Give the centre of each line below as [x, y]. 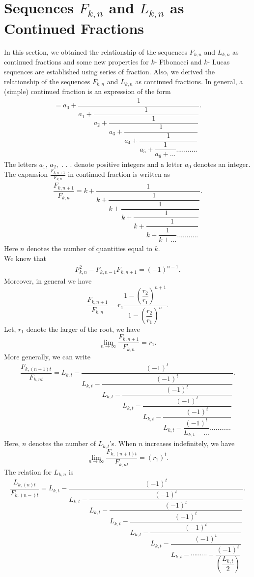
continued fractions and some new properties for [76, 62]
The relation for [28, 471]
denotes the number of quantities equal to [89, 248]
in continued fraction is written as [119, 174]
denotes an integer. [222, 164]
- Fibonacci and [178, 62]
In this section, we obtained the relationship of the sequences [96, 52]
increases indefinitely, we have [190, 443]
